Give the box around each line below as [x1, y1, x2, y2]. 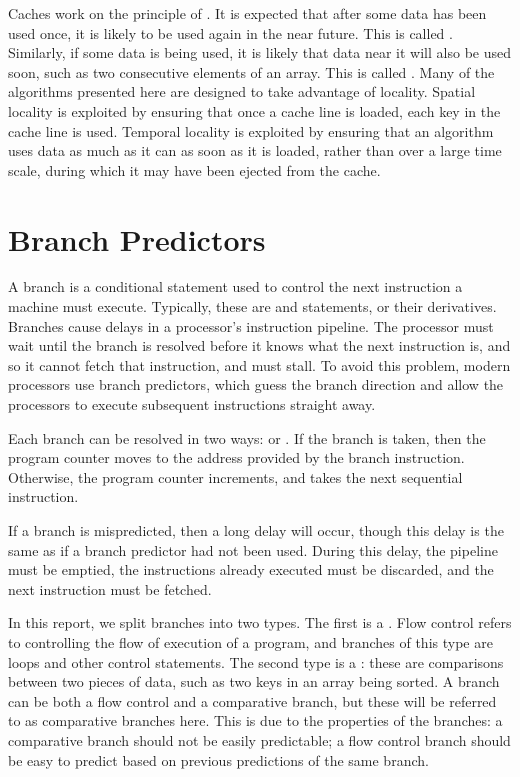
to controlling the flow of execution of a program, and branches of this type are [8, 631, 493, 652]
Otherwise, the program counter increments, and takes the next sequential [8, 466, 463, 487]
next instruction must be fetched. [8, 578, 212, 599]
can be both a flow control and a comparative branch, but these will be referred [8, 690, 497, 711]
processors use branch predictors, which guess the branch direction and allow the [8, 374, 504, 395]
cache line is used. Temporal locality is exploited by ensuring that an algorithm [8, 120, 494, 141]
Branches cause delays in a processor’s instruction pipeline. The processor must [8, 315, 494, 336]
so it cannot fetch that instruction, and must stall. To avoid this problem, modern [8, 354, 511, 375]
